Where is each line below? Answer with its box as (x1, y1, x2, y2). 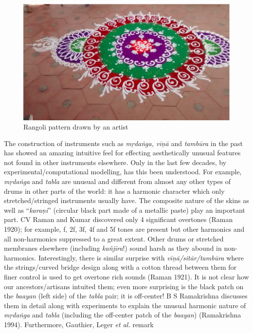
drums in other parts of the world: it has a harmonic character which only (4, 185, 225, 196)
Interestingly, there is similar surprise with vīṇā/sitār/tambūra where (38, 252, 244, 262)
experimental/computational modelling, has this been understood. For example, (4, 166, 242, 177)
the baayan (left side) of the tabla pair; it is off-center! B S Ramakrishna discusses (4, 291, 248, 301)
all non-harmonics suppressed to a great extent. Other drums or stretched (4, 233, 224, 243)
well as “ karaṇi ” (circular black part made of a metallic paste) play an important (4, 204, 245, 215)
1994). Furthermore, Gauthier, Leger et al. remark (4, 319, 154, 329)
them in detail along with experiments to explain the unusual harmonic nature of (4, 300, 246, 310)
